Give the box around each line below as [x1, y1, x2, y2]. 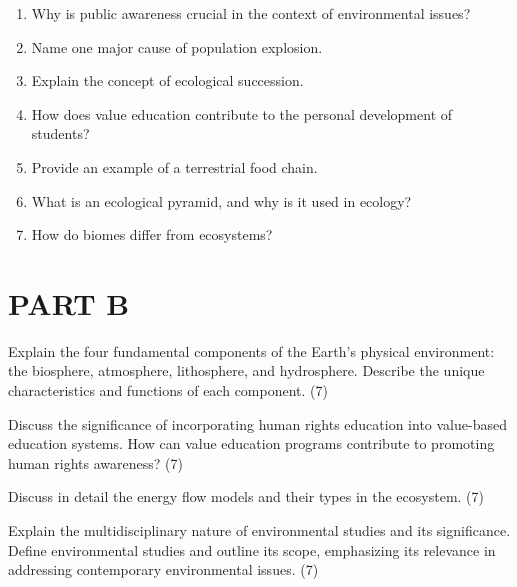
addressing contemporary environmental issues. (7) [8, 559, 319, 580]
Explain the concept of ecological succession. [31, 70, 304, 91]
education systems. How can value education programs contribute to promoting [8, 433, 495, 454]
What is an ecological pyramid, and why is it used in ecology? [31, 190, 412, 211]
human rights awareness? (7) [8, 452, 183, 473]
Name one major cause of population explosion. [31, 36, 323, 57]
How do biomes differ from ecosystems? [31, 224, 273, 245]
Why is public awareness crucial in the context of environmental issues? [31, 3, 471, 23]
